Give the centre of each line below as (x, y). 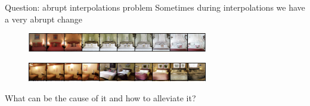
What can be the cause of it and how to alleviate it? (100, 97)
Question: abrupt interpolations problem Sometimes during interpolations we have (155, 7)
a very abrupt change (44, 19)
